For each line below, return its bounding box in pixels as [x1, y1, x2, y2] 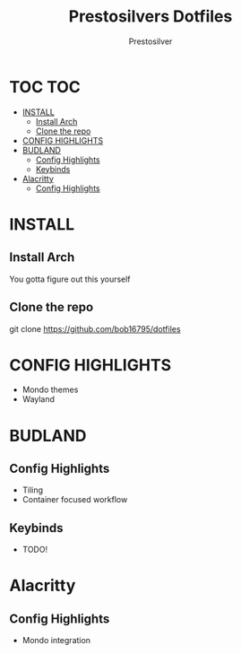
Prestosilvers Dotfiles [68, 6, 233, 27]
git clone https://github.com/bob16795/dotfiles [9, 323, 181, 334]
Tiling [22, 484, 43, 495]
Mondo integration [22, 635, 91, 646]
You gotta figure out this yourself [9, 274, 132, 284]
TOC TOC [9, 76, 81, 97]
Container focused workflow [22, 494, 128, 505]
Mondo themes [22, 384, 79, 396]
